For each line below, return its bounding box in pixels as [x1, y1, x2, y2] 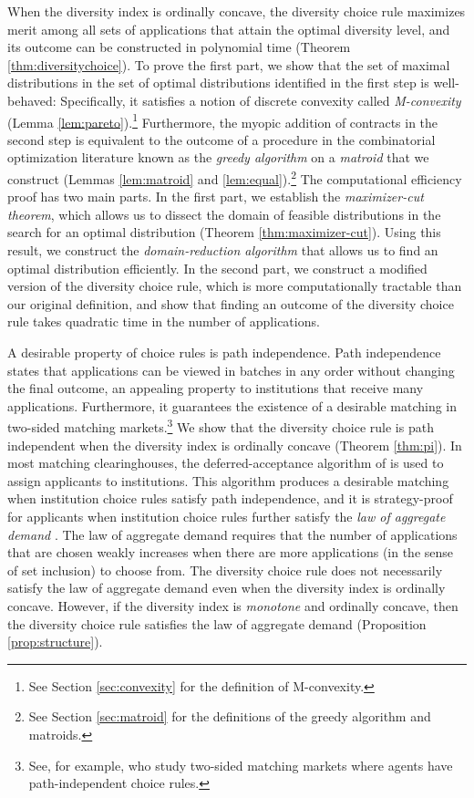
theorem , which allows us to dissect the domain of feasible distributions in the [7, 204, 441, 223]
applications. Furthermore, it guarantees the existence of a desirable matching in [7, 396, 458, 415]
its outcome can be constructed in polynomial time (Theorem [7, 37, 351, 57]
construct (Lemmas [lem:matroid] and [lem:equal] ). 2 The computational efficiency [7, 167, 462, 188]
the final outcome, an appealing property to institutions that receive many [7, 378, 424, 398]
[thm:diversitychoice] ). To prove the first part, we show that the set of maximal [7, 55, 450, 74]
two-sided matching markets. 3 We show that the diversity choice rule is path [7, 415, 434, 437]
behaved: [7, 90, 57, 109]
